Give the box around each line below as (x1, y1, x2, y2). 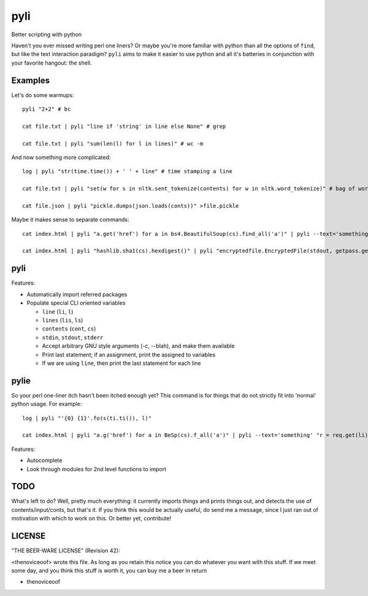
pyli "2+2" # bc (22, 106, 71, 113)
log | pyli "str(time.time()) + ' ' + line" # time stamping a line (22, 168, 232, 175)
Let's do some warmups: (11, 91, 74, 98)
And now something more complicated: (11, 154, 111, 161)
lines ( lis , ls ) (42, 316, 83, 324)
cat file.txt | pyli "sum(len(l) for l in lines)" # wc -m (22, 140, 204, 147)
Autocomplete (26, 457, 63, 464)
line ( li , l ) (42, 308, 74, 315)
